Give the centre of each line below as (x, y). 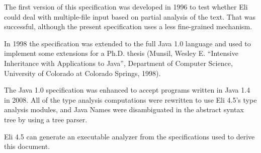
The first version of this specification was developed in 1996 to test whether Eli (126, 7)
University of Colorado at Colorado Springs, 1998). (82, 73)
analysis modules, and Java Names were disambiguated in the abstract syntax (124, 109)
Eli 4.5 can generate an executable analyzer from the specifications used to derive (129, 136)
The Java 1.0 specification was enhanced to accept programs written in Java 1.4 (127, 90)
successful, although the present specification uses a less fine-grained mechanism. (128, 26)
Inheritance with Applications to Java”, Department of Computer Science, (118, 63)
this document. (27, 146)
